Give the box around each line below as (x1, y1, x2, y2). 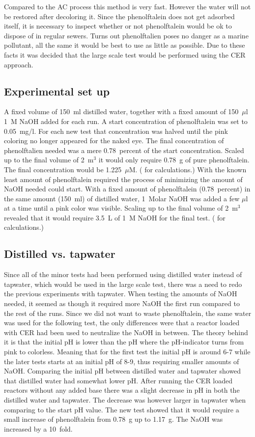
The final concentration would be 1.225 (4, 164, 122, 174)
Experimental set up (4, 83, 110, 98)
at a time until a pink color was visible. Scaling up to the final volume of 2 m (4, 203, 238, 213)
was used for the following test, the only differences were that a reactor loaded (4, 317, 240, 328)
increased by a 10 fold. (4, 423, 73, 434)
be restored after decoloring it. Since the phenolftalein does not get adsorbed (4, 11, 235, 21)
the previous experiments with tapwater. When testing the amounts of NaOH (4, 288, 237, 299)
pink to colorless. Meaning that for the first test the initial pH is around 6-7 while (4, 346, 251, 357)
